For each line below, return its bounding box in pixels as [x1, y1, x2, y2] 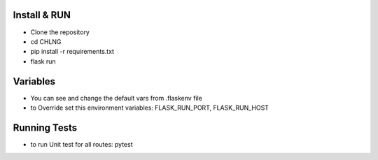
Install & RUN [13, 9, 71, 21]
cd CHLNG [30, 37, 62, 45]
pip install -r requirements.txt [30, 48, 115, 56]
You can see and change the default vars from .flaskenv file [30, 94, 202, 102]
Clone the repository [30, 28, 90, 36]
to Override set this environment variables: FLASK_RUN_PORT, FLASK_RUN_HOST [30, 103, 269, 112]
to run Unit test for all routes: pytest [30, 140, 133, 148]
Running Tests [13, 122, 77, 133]
